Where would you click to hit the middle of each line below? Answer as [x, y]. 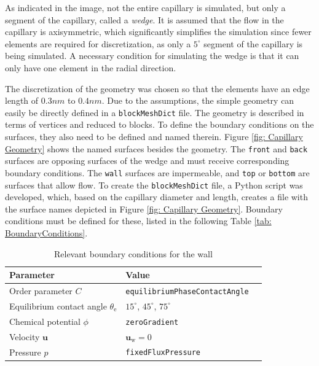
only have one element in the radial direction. [91, 67]
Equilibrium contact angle [58, 306]
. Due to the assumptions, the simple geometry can [198, 100]
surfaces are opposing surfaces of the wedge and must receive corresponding [147, 161]
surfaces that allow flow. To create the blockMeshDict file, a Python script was [154, 185]
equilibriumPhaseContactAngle [187, 291]
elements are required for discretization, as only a [98, 43]
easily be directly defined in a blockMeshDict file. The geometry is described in [155, 112]
